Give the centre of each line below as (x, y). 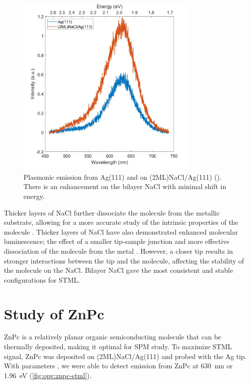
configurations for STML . (42, 279)
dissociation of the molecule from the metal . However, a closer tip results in (119, 251)
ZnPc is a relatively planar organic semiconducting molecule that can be (113, 337)
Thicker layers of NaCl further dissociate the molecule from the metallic (112, 212)
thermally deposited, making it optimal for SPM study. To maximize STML (118, 347)
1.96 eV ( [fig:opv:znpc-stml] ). (48, 375)
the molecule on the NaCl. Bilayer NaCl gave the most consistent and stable (119, 270)
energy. (34, 196)
